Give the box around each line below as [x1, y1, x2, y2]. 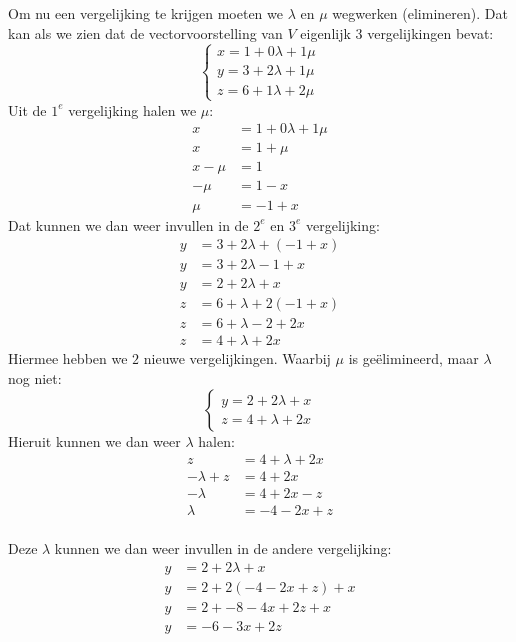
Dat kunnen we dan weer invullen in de [8, 214, 249, 235]
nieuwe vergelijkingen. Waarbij [143, 348, 331, 369]
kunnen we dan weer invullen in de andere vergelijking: [54, 538, 392, 559]
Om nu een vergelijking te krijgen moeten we [8, 3, 284, 23]
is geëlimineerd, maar [348, 348, 479, 369]
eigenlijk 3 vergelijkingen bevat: [300, 22, 494, 43]
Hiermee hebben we [8, 348, 128, 369]
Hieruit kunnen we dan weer [8, 430, 181, 451]
